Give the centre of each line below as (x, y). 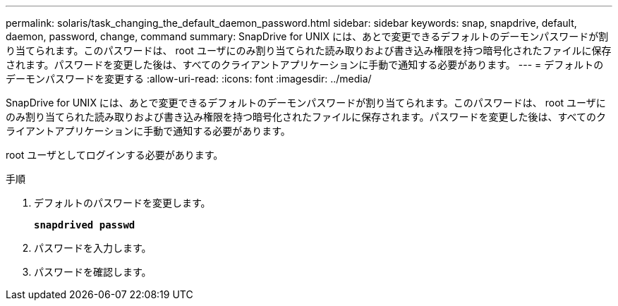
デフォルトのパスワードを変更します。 (122, 203)
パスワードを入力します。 (93, 248)
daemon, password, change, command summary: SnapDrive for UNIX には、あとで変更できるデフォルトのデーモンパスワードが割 (307, 36)
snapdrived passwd (85, 225)
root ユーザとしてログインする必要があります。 (115, 155)
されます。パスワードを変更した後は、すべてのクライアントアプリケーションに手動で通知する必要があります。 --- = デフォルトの (305, 65)
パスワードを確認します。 (93, 272)
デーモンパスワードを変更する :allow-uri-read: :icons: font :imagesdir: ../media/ (189, 79)
